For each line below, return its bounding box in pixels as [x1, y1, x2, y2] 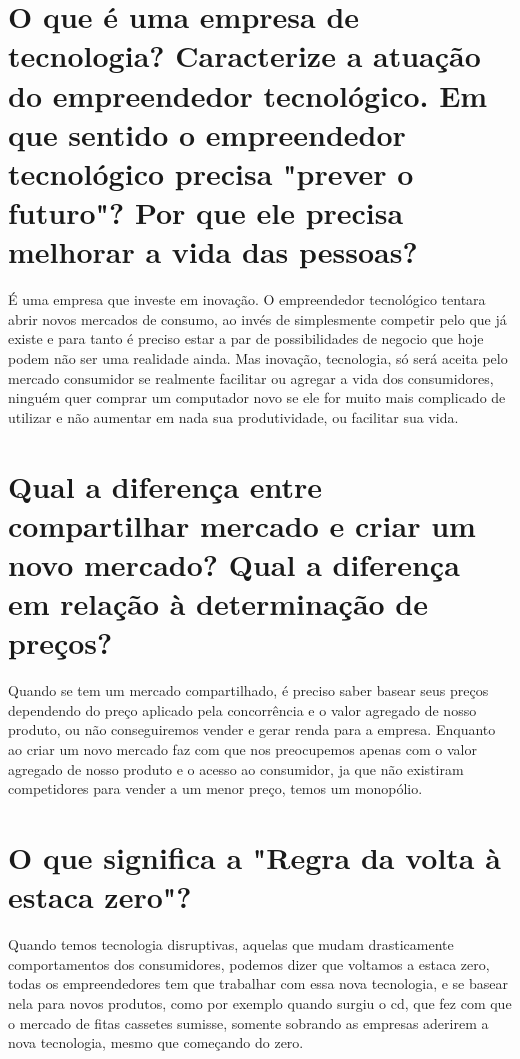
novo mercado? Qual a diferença [8, 543, 460, 584]
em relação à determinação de [8, 583, 429, 624]
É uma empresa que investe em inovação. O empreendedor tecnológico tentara [8, 289, 486, 310]
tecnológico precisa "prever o [8, 152, 414, 193]
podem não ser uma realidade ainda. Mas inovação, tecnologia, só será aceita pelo [8, 348, 508, 369]
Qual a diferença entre [8, 465, 323, 506]
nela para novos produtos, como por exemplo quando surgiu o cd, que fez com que [8, 992, 512, 1013]
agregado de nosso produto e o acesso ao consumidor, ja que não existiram [8, 758, 464, 779]
